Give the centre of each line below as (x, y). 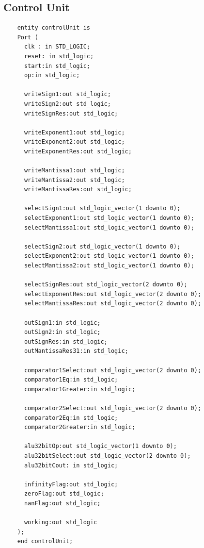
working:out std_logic (61, 523)
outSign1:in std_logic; (62, 323)
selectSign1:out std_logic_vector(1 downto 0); (102, 208)
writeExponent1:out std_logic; (74, 132)
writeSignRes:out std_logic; (71, 113)
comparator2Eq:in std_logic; (71, 418)
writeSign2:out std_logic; (67, 104)
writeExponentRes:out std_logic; (78, 151)
